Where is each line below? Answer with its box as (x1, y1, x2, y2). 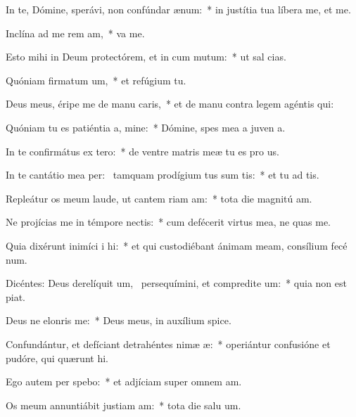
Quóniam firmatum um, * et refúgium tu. (6, 72, 186, 87)
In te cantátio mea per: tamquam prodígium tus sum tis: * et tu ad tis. (6, 167, 319, 182)
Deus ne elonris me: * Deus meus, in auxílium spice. (6, 313, 231, 328)
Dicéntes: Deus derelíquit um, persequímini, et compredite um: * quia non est (6, 276, 347, 290)
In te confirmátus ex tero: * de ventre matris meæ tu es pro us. (6, 143, 279, 158)
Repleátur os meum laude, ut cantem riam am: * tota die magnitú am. (6, 191, 312, 205)
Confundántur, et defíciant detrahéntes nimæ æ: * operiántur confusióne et (6, 336, 331, 351)
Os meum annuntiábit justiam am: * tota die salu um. (6, 397, 241, 412)
